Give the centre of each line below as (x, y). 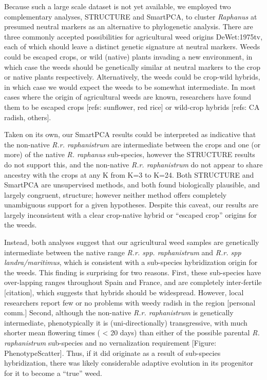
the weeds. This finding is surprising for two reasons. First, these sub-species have (133, 272)
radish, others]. (28, 117)
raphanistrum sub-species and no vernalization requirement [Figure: (110, 343)
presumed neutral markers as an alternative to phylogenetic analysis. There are (129, 26)
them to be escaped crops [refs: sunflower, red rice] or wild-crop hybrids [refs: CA (132, 107)
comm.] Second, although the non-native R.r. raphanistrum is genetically (119, 312)
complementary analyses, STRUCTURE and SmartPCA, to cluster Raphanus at (131, 16)
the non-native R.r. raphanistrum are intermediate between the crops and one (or (132, 144)
